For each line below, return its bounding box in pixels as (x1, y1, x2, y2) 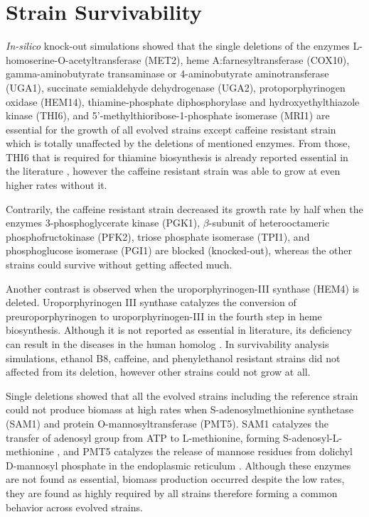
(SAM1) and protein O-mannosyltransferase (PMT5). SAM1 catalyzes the (6, 415, 329, 430)
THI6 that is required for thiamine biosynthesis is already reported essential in (6, 149, 348, 164)
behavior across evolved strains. (6, 499, 143, 514)
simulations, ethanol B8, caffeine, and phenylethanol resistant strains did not (6, 350, 341, 365)
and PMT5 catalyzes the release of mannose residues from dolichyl (63, 444, 353, 459)
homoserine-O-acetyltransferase (6, 52, 141, 67)
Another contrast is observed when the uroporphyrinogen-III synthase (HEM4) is (6, 281, 360, 295)
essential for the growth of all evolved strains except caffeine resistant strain (6, 121, 336, 136)
